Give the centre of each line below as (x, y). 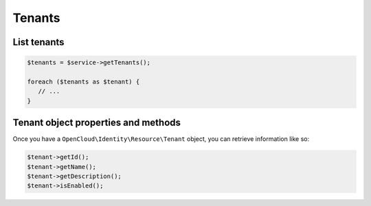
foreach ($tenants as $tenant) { (83, 81)
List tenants (38, 42)
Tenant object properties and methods (97, 123)
